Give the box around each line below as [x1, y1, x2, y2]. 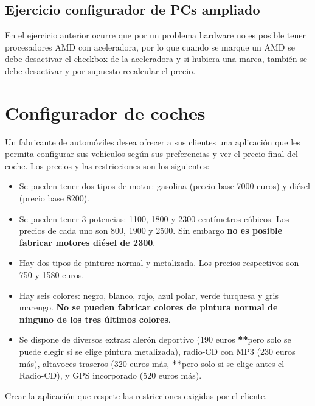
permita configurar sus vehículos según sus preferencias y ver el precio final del [5, 147, 298, 160]
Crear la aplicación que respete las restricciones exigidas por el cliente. [5, 389, 268, 402]
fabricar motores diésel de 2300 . [19, 236, 156, 248]
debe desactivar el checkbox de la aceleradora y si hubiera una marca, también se [5, 52, 307, 65]
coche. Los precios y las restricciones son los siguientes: [5, 159, 210, 172]
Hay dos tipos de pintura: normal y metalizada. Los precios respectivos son [19, 256, 299, 269]
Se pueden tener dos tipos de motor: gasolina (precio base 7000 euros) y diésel [19, 180, 310, 192]
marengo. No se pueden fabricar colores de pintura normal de [19, 301, 278, 313]
